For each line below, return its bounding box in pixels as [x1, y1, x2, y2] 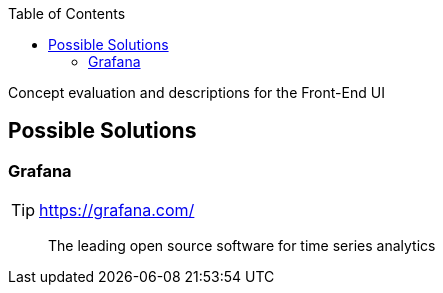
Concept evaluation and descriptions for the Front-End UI [8, 84, 385, 101]
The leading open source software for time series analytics [48, 237, 436, 255]
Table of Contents [8, 5, 126, 22]
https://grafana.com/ [39, 200, 195, 221]
